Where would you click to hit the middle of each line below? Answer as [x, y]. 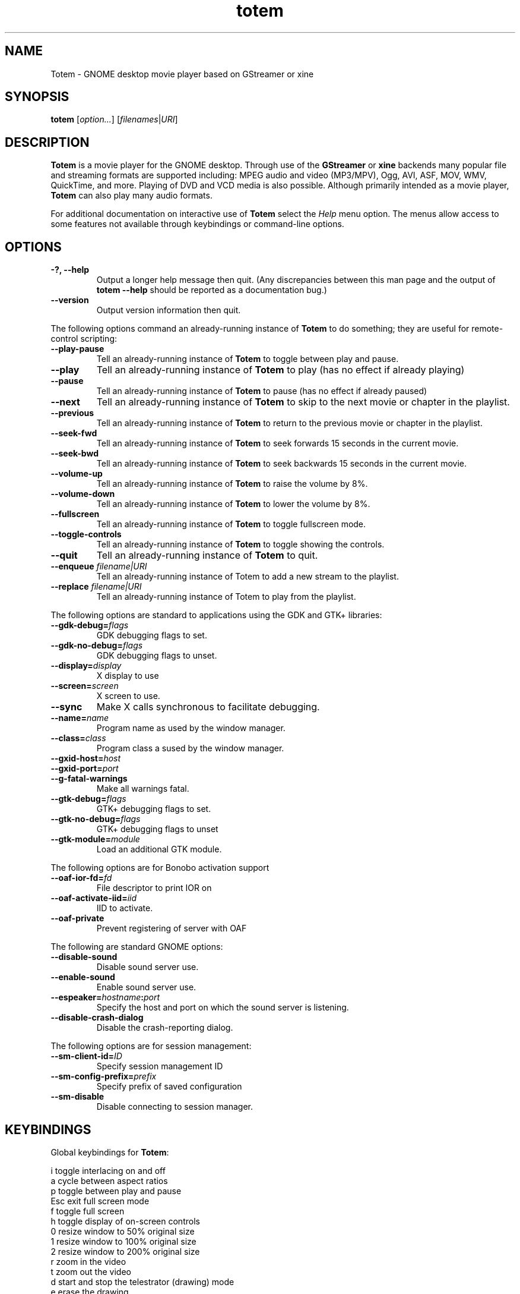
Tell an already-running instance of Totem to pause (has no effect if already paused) [262, 391]
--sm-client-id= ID [86, 1056]
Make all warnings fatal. [143, 789]
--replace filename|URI [96, 587]
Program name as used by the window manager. [191, 728]
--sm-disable [77, 1097]
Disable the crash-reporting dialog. [165, 1028]
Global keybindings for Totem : [110, 1152]
